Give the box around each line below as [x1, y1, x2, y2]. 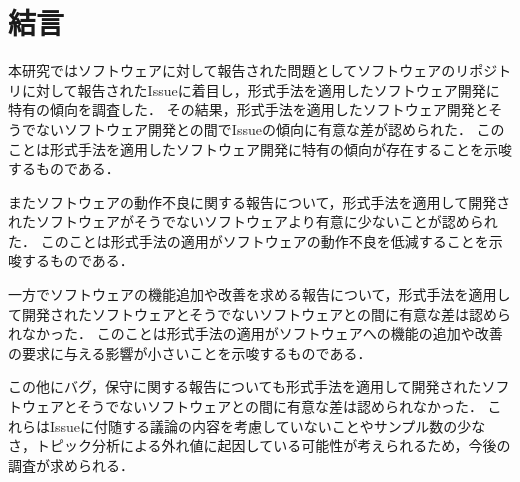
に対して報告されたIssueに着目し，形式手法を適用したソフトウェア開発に [21, 79, 500, 100]
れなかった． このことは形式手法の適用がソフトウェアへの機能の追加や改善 [8, 323, 503, 344]
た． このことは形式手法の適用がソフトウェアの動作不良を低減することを [8, 230, 489, 251]
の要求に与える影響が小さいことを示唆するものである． [8, 342, 372, 363]
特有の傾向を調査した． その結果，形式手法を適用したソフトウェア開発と [8, 99, 489, 120]
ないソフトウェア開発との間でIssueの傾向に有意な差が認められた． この [35, 118, 505, 139]
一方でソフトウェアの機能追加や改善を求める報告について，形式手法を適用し [8, 284, 511, 305]
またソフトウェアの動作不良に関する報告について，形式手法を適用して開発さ [8, 191, 511, 212]
